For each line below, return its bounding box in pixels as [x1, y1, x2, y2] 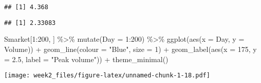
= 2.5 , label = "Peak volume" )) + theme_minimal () [4, 53, 169, 64]
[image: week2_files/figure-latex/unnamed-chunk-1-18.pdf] [4, 72, 210, 79]
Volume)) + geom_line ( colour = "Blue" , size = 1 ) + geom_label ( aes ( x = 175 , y [4, 43, 257, 54]
